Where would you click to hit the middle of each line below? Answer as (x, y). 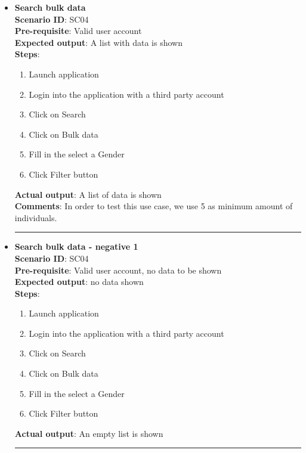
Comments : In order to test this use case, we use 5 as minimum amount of (154, 206)
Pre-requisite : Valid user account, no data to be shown (118, 270)
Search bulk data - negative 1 (76, 246)
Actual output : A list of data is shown (88, 194)
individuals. (36, 217)
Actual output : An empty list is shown (89, 433)
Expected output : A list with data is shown (98, 42)
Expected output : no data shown (79, 282)
